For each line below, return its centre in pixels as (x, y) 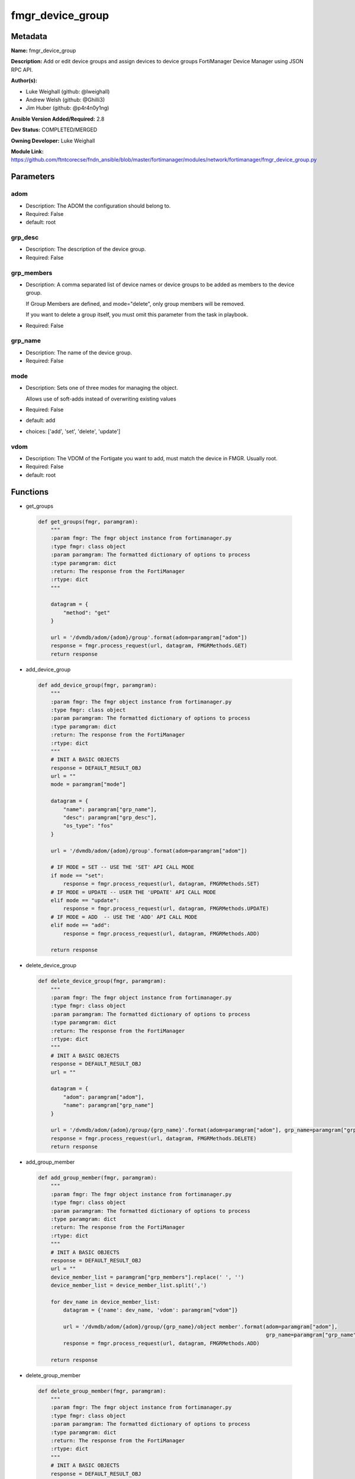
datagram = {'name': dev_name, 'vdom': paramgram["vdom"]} (151, 1310)
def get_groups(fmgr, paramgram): (88, 521)
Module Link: (27, 151)
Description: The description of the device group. (86, 249)
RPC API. (22, 70)
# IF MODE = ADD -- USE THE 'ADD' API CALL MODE (124, 917)
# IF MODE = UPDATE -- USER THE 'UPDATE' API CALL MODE (133, 892)
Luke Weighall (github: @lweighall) (68, 91)
